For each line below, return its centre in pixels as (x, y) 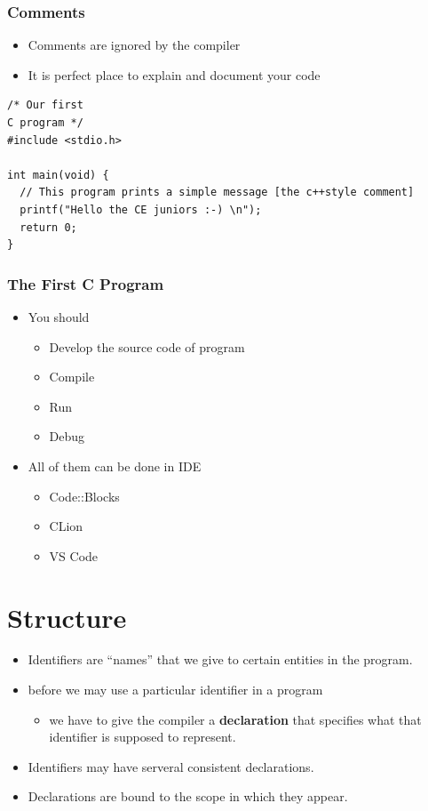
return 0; (48, 227)
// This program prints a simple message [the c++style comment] (217, 193)
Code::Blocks (84, 496)
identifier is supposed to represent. (143, 737)
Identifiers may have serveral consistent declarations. (171, 766)
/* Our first (45, 105)
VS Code (74, 555)
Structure (67, 617)
